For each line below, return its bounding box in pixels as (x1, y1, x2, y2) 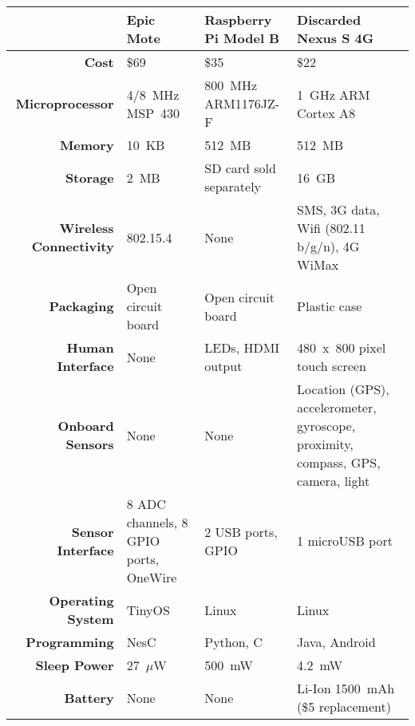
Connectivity (31, 237, 114, 255)
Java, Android (297, 633, 376, 651)
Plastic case (297, 297, 362, 315)
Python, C (204, 633, 263, 651)
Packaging (49, 297, 114, 315)
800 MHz (204, 76, 258, 94)
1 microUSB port (297, 531, 393, 550)
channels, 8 (126, 513, 188, 531)
